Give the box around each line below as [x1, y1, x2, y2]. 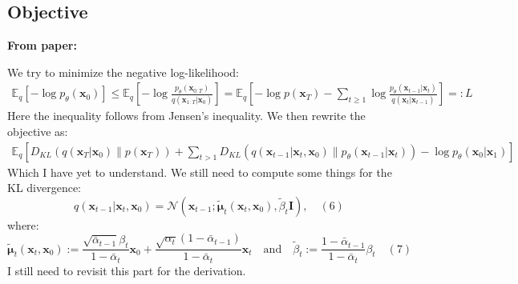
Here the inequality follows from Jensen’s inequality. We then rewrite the [7, 107, 366, 124]
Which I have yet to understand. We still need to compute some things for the [7, 163, 392, 180]
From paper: [7, 37, 77, 54]
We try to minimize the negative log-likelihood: [7, 63, 239, 80]
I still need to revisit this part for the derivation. [7, 262, 246, 278]
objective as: [7, 123, 68, 140]
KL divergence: [7, 179, 82, 196]
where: [7, 216, 39, 233]
